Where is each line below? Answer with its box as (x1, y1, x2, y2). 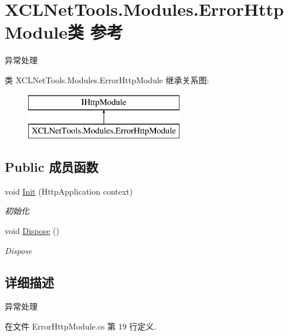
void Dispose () (5, 225, 59, 237)
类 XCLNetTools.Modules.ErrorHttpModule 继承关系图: (5, 73, 209, 86)
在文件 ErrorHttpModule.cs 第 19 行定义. (5, 320, 157, 332)
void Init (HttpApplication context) (5, 185, 133, 197)
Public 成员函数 (5, 158, 99, 176)
